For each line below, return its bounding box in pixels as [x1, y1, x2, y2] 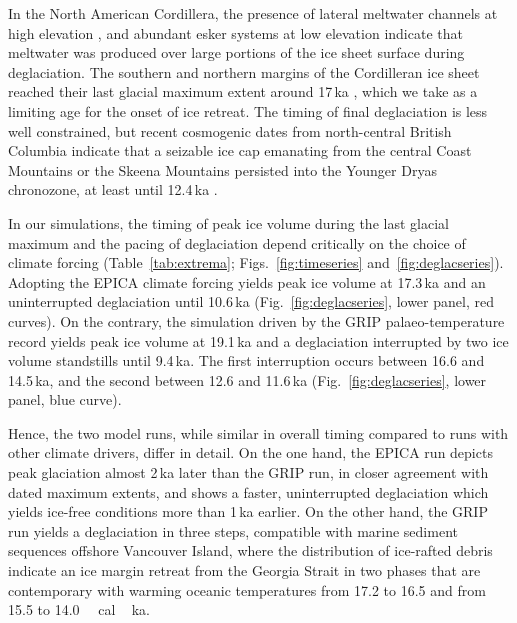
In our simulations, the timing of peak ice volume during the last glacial [8, 212, 449, 233]
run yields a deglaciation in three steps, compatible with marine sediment [8, 520, 458, 541]
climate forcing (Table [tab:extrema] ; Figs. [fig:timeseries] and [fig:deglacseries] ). [8, 252, 504, 273]
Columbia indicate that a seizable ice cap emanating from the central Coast [8, 140, 472, 161]
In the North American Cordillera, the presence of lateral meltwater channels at [8, 3, 498, 23]
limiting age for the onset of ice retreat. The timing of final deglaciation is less [8, 100, 488, 121]
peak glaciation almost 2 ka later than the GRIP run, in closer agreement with [8, 462, 489, 483]
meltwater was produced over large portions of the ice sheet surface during [8, 42, 465, 63]
